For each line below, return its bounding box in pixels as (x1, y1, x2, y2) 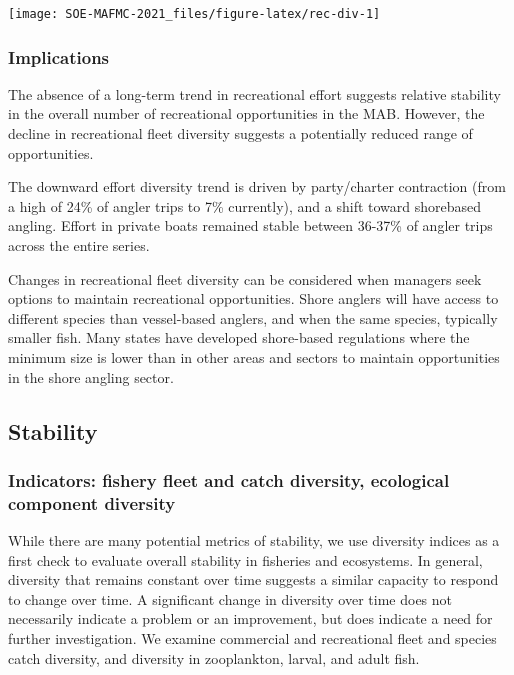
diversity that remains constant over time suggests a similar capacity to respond (8, 569, 499, 590)
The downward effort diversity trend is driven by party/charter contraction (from (8, 176, 506, 197)
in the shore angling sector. (8, 366, 174, 387)
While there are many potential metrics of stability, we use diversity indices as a (8, 530, 500, 551)
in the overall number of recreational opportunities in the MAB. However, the (8, 103, 485, 124)
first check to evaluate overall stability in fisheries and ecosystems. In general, (8, 549, 483, 570)
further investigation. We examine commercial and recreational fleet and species (8, 628, 497, 649)
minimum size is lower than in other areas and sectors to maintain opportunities (8, 347, 500, 367)
